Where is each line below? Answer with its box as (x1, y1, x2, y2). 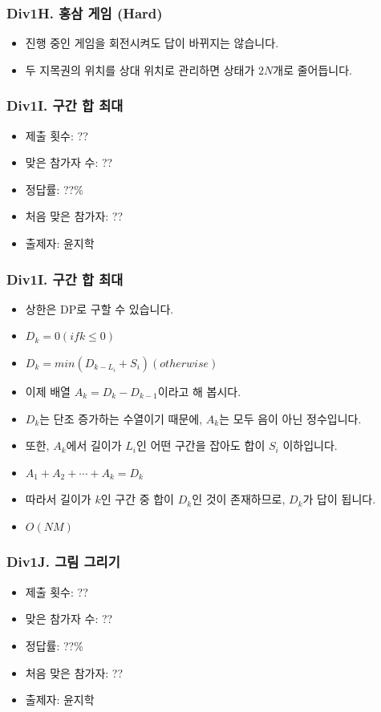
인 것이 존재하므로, (192, 491, 286, 508)
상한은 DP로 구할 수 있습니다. (25, 300, 174, 317)
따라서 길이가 (25, 491, 91, 508)
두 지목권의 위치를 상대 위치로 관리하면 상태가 (25, 61, 255, 78)
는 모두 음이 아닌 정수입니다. (219, 410, 362, 427)
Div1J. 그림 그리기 (6, 552, 120, 572)
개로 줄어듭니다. (273, 61, 352, 78)
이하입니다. (282, 437, 338, 454)
